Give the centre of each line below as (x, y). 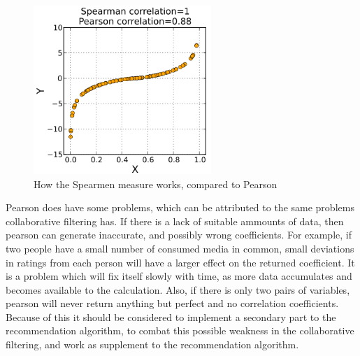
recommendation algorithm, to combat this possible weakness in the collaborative (180, 330)
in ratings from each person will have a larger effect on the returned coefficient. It (180, 262)
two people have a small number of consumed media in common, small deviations (180, 248)
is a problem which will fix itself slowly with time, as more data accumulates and (179, 276)
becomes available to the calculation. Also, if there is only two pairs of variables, (178, 289)
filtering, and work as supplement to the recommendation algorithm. (152, 344)
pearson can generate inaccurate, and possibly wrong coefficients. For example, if (179, 235)
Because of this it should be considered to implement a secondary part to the (171, 316)
